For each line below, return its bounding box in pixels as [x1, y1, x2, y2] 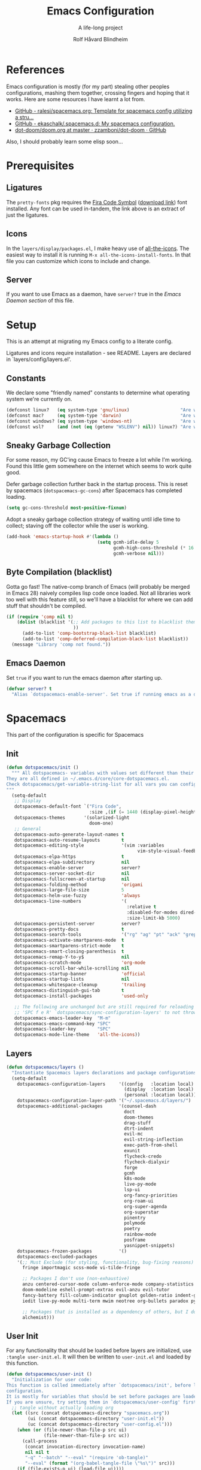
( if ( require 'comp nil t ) [6, 613, 74, 620]
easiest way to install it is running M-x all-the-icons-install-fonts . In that [6, 251, 191, 258]
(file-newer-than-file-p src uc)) [44, 1432, 130, 1438]
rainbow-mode [123, 1231, 157, 1237]
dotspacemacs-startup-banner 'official [14, 971, 146, 977]
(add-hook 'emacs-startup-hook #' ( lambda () [6, 534, 119, 540]
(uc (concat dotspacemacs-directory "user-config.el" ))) [28, 1421, 172, 1427]
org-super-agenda [123, 1203, 167, 1209]
